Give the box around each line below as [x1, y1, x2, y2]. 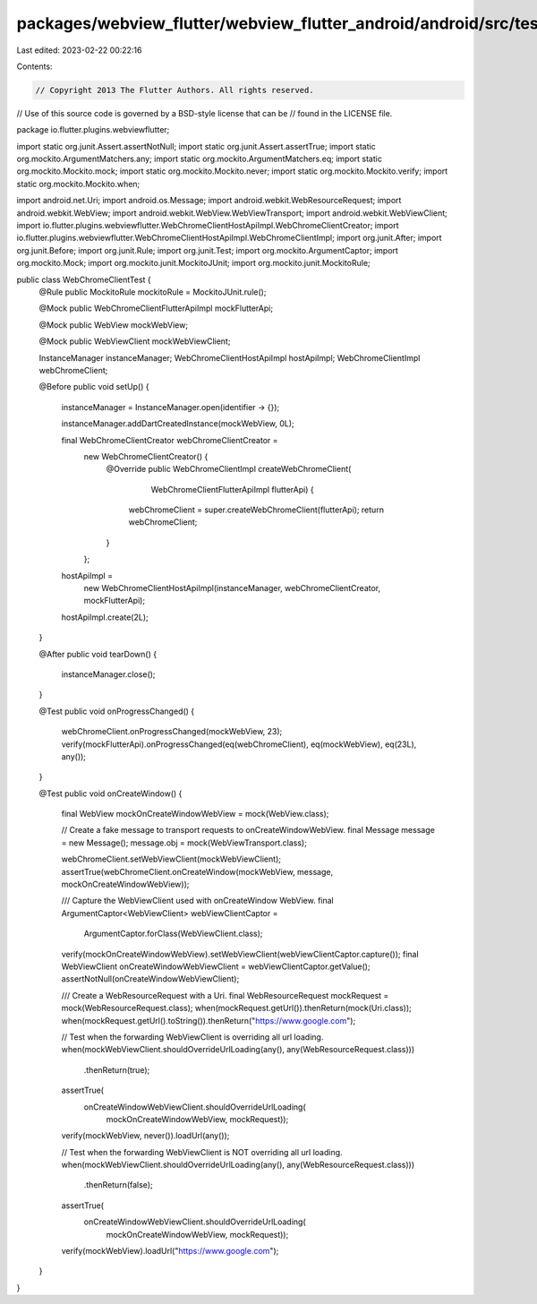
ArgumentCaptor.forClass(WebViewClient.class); [83, 928, 263, 939]
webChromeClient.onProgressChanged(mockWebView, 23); [61, 726, 283, 737]
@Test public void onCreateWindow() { [38, 788, 183, 799]
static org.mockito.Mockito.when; [16, 178, 141, 189]
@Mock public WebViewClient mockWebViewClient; [38, 336, 231, 347]
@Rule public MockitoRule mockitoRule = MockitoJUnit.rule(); [38, 287, 267, 297]
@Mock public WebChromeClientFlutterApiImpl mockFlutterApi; [38, 303, 273, 313]
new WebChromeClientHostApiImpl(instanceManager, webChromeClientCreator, [83, 583, 381, 594]
